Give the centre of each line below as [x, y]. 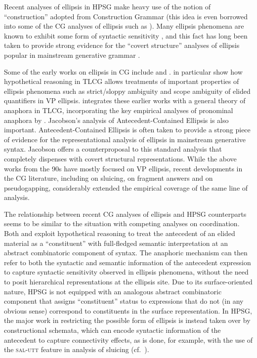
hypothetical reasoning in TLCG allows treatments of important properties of [122, 81]
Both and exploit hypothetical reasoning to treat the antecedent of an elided [120, 233]
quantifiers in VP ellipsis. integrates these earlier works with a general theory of [125, 100]
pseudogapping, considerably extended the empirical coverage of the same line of [126, 187]
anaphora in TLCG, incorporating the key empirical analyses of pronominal [119, 110]
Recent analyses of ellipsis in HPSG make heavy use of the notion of [107, 6]
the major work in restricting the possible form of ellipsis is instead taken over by [127, 320]
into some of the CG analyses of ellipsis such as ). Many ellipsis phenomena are [124, 26]
